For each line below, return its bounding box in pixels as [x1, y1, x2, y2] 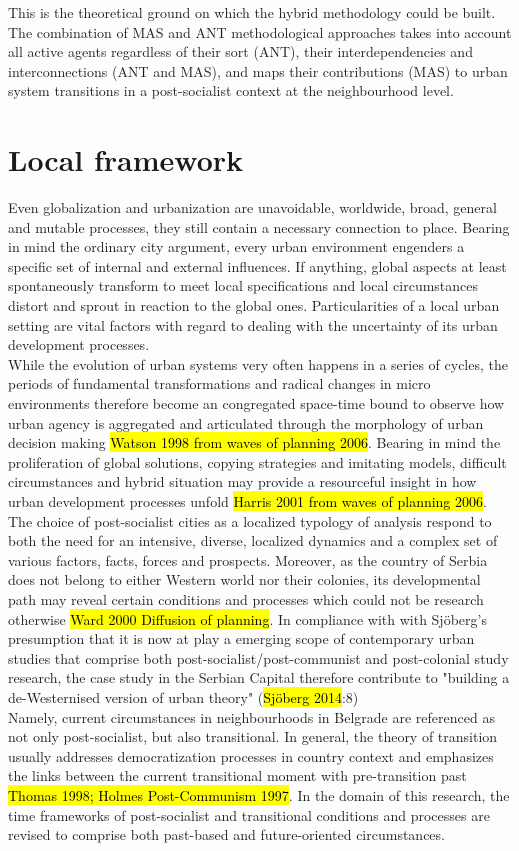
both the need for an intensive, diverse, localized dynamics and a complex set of [8, 530, 498, 551]
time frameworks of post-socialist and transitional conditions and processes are [8, 804, 490, 825]
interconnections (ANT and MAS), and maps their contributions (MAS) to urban [8, 60, 508, 81]
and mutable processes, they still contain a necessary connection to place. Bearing [8, 216, 510, 237]
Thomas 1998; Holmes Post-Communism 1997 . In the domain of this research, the [8, 784, 510, 805]
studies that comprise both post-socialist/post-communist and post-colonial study [8, 647, 509, 668]
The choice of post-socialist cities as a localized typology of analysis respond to [8, 510, 492, 531]
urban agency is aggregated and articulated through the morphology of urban [8, 412, 484, 433]
